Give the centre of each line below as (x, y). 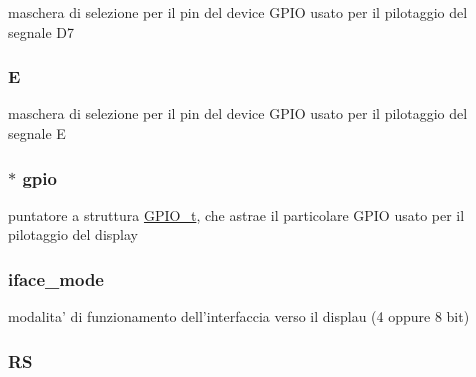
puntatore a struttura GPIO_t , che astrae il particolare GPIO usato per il (236, 214)
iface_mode (56, 278)
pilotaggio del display (73, 234)
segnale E (37, 133)
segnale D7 (41, 31)
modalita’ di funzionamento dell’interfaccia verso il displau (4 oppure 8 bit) (239, 316)
